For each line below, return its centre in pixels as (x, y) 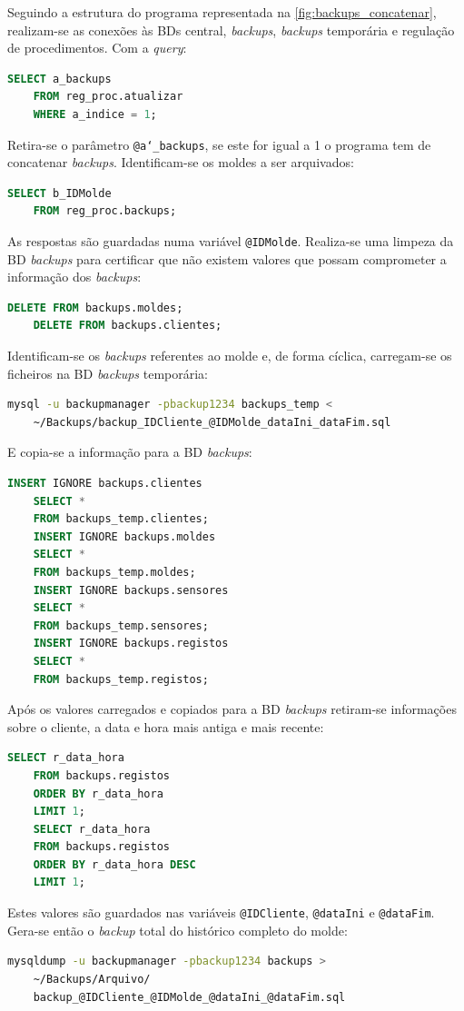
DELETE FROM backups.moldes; (95, 307)
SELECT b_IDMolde (59, 193)
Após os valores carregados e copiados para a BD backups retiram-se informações (232, 709)
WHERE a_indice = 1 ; (95, 114)
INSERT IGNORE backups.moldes (124, 536)
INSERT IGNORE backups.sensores (131, 590)
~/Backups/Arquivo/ (92, 979)
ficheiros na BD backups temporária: (108, 373)
